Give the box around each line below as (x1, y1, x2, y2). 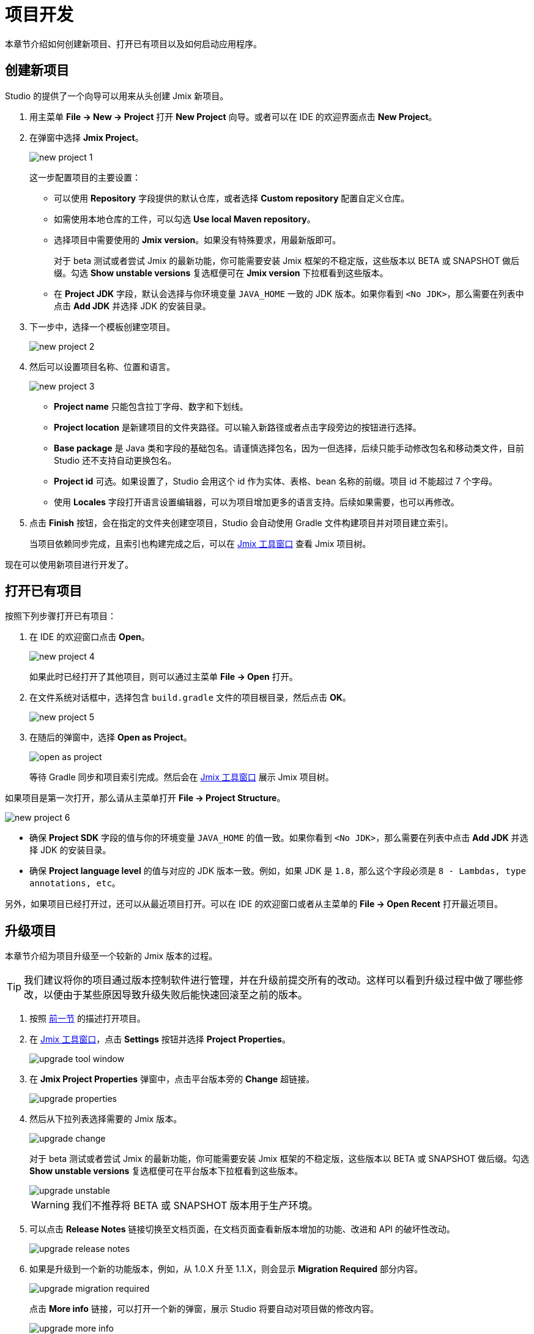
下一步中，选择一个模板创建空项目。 (29, 321, 175, 332)
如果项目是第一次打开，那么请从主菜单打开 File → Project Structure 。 (5, 793, 286, 804)
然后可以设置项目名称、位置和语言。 (29, 361, 175, 372)
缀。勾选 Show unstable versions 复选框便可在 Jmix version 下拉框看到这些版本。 (54, 267, 388, 278)
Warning (31, 1199, 70, 1212)
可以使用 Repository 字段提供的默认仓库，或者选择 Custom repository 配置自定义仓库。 (54, 192, 410, 203)
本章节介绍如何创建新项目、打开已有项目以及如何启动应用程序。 (5, 38, 262, 49)
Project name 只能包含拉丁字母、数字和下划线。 (54, 401, 248, 412)
